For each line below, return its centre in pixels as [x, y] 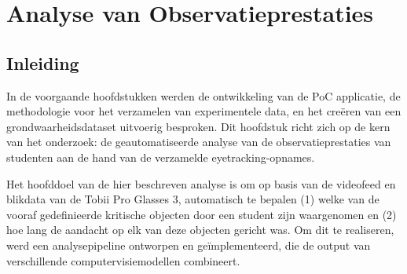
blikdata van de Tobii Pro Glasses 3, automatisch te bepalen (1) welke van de [193, 199]
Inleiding [43, 62]
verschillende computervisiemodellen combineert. [123, 260]
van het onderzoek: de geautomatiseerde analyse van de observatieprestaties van [199, 142]
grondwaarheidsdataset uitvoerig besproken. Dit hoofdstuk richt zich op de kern [198, 126]
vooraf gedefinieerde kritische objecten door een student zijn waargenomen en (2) [202, 214]
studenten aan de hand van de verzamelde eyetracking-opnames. [161, 157]
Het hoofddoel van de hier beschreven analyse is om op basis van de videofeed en [201, 183]
